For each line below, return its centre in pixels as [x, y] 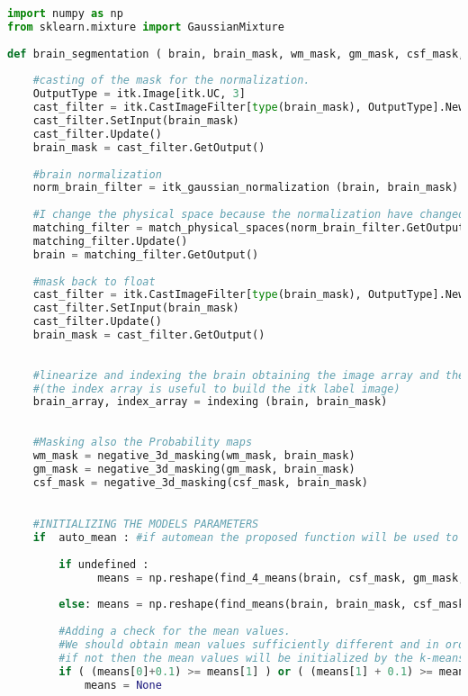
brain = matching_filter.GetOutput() [146, 254]
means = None [123, 685]
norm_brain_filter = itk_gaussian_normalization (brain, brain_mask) [246, 188]
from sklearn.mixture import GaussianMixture [146, 27]
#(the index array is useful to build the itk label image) [216, 389]
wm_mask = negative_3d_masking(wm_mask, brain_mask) [194, 455]
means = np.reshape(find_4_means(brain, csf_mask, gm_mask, [281, 578]
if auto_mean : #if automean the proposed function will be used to [246, 537]
